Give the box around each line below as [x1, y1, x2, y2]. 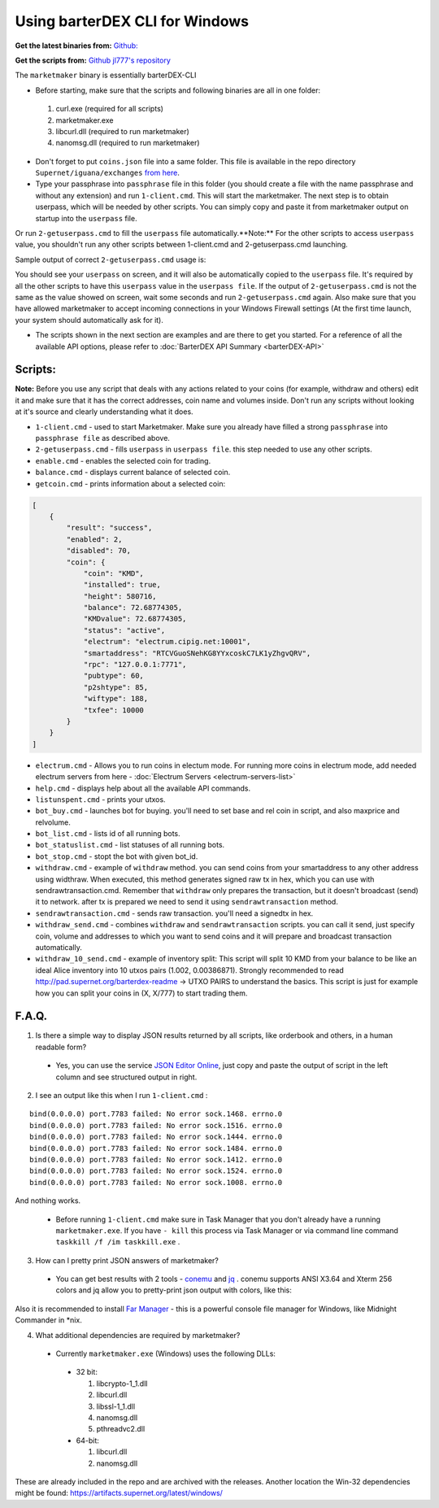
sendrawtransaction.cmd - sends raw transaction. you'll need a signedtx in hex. [35, 908, 314, 918]
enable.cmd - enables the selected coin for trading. [35, 455, 211, 465]
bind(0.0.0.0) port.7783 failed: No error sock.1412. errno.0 [29, 1155, 283, 1164]
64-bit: [76, 1436, 99, 1445]
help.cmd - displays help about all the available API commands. [35, 783, 251, 793]
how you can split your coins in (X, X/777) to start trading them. [35, 988, 248, 998]
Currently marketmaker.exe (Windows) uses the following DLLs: [55, 1349, 276, 1358]
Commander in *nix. [15, 1315, 83, 1325]
